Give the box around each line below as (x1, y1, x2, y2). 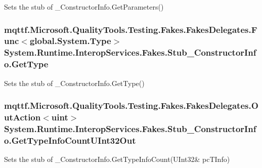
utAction (4, 111, 41, 123)
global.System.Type (29, 34, 111, 47)
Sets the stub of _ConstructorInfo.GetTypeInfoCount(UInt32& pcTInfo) (4, 154, 230, 164)
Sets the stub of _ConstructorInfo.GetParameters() (4, 2, 164, 12)
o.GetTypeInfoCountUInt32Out (4, 134, 136, 146)
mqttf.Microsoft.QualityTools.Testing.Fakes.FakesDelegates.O (4, 99, 258, 112)
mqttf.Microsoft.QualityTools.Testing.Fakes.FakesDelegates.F (4, 23, 257, 35)
